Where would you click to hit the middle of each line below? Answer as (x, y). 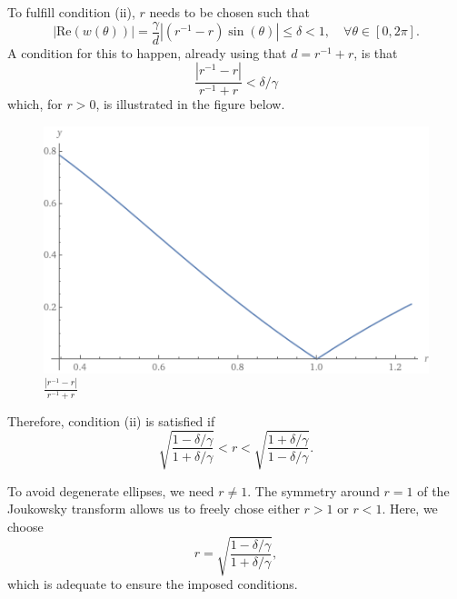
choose (25, 527)
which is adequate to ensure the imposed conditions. (153, 584)
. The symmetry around (313, 490)
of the (433, 490)
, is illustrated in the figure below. (190, 104)
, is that (376, 52)
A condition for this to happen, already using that (147, 52)
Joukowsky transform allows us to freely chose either (154, 509)
